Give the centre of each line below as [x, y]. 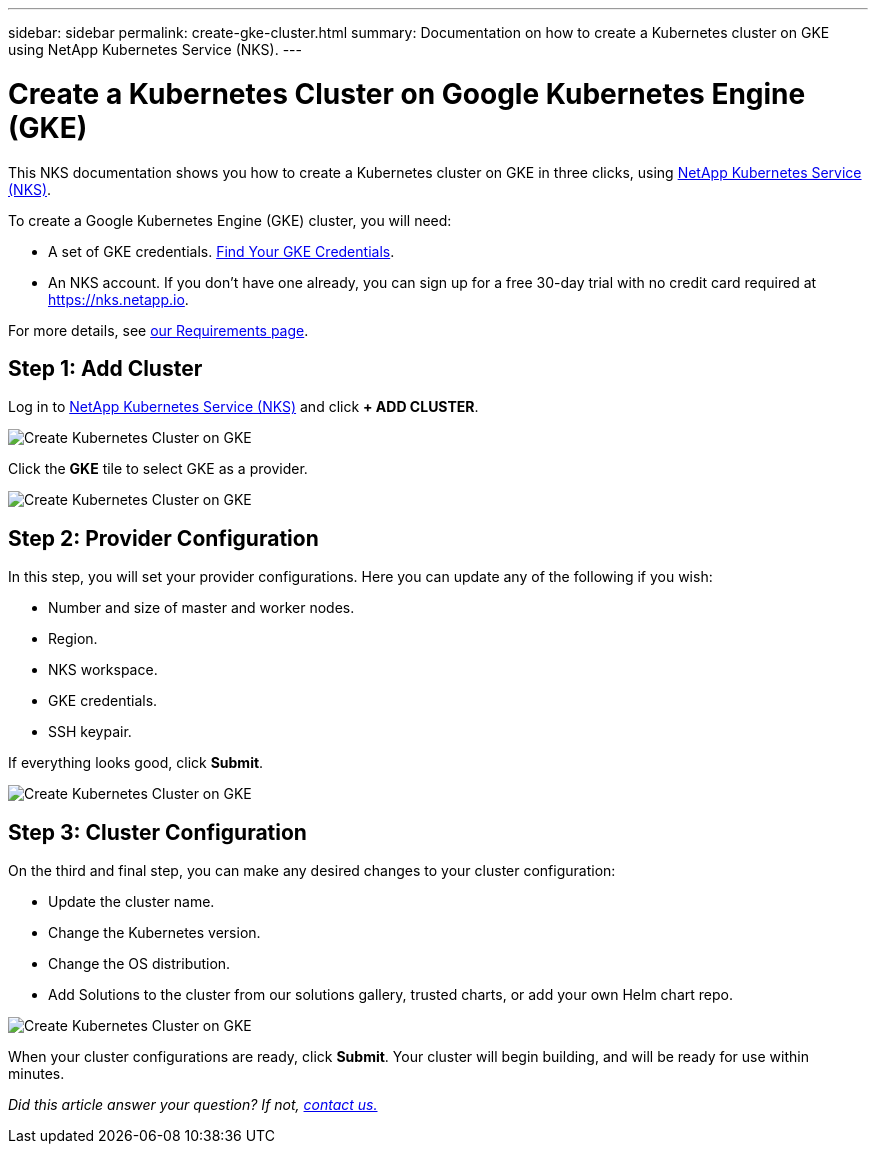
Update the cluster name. [131, 902]
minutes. [36, 1074]
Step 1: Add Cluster [105, 368]
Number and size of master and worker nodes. [201, 608]
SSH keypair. [90, 732]
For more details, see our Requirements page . [158, 330]
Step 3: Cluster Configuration [157, 832]
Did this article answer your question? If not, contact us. [193, 1105]
